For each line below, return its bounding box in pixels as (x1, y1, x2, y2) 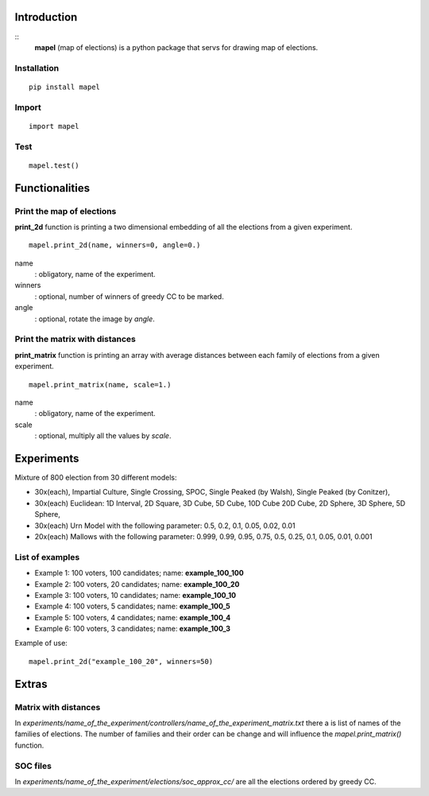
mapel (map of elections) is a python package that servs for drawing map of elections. (34, 42, 319, 52)
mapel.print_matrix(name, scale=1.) (29, 380, 172, 389)
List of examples (14, 551, 80, 562)
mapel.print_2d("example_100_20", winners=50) (29, 657, 214, 666)
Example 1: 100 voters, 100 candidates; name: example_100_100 (34, 569, 244, 578)
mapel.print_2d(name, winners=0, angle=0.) (29, 241, 201, 250)
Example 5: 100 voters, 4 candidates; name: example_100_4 (34, 612, 231, 622)
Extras (14, 677, 48, 691)
